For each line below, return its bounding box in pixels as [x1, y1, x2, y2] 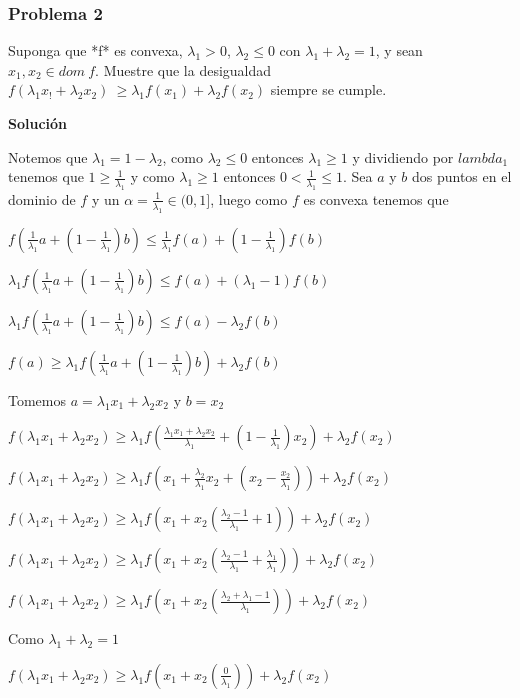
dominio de [8, 188, 76, 209]
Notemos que [8, 146, 88, 167]
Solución [8, 113, 68, 133]
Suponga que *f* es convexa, [8, 40, 183, 61]
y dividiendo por [352, 146, 454, 167]
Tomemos [8, 389, 67, 410]
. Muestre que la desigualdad [95, 59, 272, 80]
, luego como [210, 188, 288, 209]
